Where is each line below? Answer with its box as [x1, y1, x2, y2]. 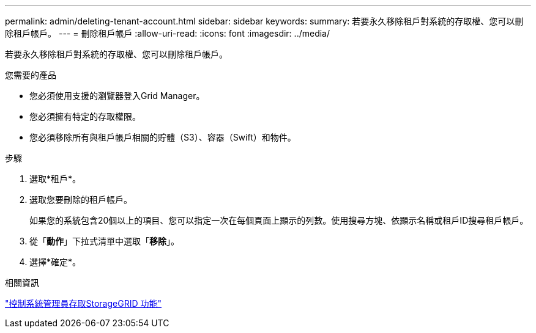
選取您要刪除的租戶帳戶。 [29, 194, 132, 205]
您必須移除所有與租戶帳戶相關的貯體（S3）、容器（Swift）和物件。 [29, 132, 296, 142]
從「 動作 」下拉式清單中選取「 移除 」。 [29, 236, 179, 246]
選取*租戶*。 [29, 174, 81, 184]
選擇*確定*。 [29, 257, 81, 267]
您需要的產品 [5, 70, 56, 80]
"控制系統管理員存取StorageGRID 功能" [5, 298, 162, 309]
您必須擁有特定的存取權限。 [29, 111, 141, 122]
